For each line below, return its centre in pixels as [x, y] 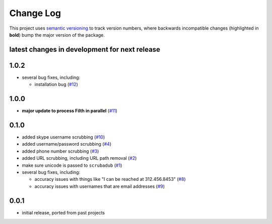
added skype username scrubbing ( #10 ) [63, 137]
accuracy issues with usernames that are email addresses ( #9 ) [100, 186]
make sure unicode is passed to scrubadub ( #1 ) [72, 165]
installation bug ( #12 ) [56, 84]
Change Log [35, 13]
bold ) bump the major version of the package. [57, 35]
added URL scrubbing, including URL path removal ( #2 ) [79, 158]
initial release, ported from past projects [63, 212]
